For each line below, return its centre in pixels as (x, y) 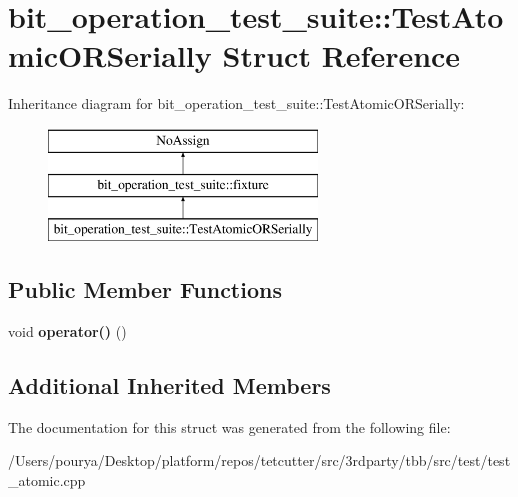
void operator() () (67, 331)
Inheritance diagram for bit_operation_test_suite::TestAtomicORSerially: (236, 103)
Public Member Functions (145, 289)
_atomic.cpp (47, 480)
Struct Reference (341, 55)
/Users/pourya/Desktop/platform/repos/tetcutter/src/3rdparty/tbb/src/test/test (259, 460)
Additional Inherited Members (169, 385)
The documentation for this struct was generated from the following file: (229, 426)
